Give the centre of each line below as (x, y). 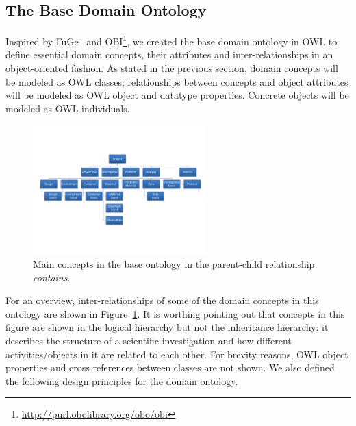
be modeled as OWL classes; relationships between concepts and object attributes (177, 81)
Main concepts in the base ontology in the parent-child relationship (174, 263)
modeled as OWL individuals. (68, 108)
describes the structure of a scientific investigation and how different (149, 340)
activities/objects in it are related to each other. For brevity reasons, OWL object (177, 354)
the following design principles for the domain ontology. (122, 380)
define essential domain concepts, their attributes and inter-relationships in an (169, 54)
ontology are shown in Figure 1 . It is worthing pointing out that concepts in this (175, 313)
